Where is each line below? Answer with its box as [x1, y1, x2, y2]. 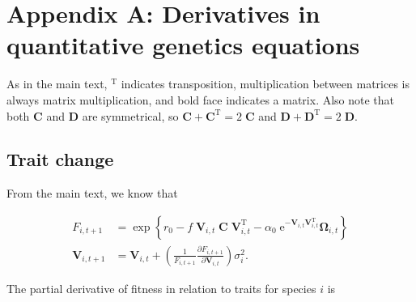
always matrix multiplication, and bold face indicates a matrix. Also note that [6, 91, 395, 108]
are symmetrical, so [82, 107, 179, 124]
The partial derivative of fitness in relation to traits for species [6, 279, 316, 296]
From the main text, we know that [6, 185, 178, 202]
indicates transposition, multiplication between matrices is [121, 75, 410, 92]
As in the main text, [6, 75, 108, 92]
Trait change [6, 147, 114, 172]
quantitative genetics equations [6, 28, 360, 62]
